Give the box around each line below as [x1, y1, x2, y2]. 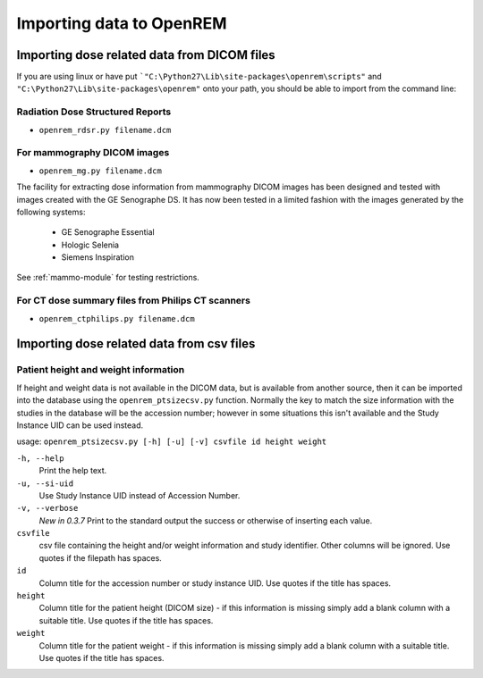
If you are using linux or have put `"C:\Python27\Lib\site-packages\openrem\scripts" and [16, 71, 382, 82]
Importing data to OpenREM [16, 13, 227, 33]
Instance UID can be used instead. [16, 420, 143, 431]
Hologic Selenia [61, 239, 120, 250]
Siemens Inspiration [61, 252, 134, 263]
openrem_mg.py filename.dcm [38, 165, 163, 176]
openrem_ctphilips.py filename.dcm [38, 314, 196, 323]
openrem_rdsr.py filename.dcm [38, 125, 172, 135]
